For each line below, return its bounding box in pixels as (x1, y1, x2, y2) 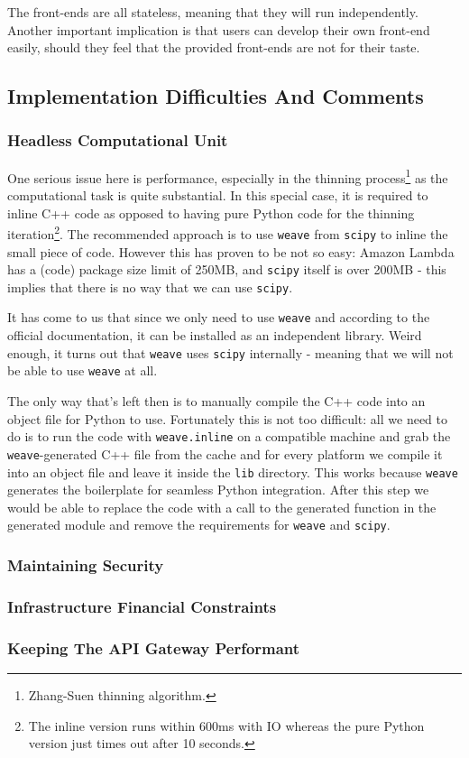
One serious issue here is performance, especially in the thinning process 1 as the (7, 165, 448, 187)
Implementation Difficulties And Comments (7, 82, 424, 110)
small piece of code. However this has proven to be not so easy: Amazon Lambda (7, 242, 455, 261)
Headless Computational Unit (7, 129, 228, 152)
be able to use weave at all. (7, 361, 158, 380)
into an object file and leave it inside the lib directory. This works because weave (7, 462, 458, 481)
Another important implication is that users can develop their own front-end (7, 20, 430, 39)
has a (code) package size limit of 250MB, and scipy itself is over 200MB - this (7, 260, 446, 279)
